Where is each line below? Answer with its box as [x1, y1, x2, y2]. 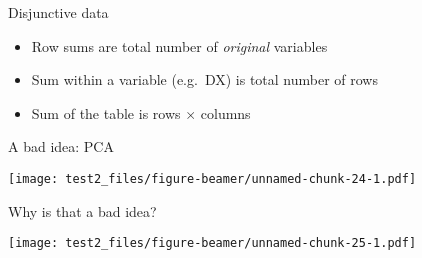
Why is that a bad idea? [8, 200, 157, 221]
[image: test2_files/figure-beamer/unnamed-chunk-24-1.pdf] [8, 171, 417, 186]
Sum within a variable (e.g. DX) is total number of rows [31, 69, 378, 90]
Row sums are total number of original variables [31, 35, 328, 56]
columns [200, 102, 251, 123]
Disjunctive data [8, 2, 109, 22]
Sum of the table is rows [31, 102, 181, 123]
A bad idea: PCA [8, 136, 114, 157]
